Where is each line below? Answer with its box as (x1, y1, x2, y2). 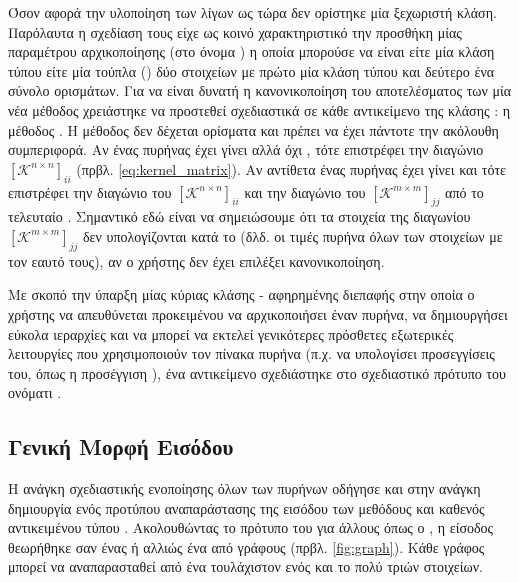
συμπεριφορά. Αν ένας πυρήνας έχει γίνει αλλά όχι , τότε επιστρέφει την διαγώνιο (8, 139, 484, 160)
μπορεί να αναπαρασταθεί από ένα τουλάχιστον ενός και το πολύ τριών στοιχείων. (8, 556, 483, 577)
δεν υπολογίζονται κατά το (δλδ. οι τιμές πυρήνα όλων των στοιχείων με (82, 225, 503, 246)
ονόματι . (8, 382, 62, 403)
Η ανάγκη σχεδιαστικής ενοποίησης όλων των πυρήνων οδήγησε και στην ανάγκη (8, 478, 481, 499)
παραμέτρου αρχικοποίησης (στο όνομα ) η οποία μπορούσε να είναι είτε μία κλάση (8, 41, 495, 62)
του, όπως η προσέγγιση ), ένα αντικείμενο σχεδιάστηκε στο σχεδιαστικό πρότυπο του (8, 362, 506, 383)
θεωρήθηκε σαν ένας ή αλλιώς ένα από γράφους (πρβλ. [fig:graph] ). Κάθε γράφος (8, 536, 485, 557)
